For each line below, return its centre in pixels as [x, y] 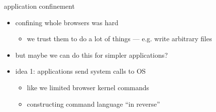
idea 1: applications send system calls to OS [81, 71]
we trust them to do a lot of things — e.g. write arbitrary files [119, 39]
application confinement [39, 6]
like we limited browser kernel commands [88, 87]
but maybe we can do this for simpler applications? [91, 55]
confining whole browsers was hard [67, 22]
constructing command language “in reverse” [93, 104]
